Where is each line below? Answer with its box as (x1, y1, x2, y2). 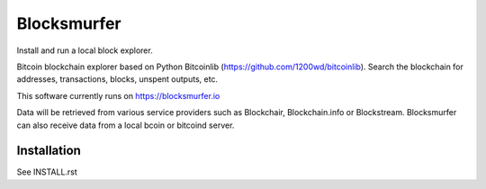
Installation (16, 143, 81, 158)
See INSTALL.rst (16, 166, 78, 177)
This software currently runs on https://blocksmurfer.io (16, 90, 220, 101)
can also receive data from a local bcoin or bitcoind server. (16, 120, 235, 130)
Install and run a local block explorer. (16, 45, 153, 56)
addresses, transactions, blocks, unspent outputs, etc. (16, 74, 219, 85)
